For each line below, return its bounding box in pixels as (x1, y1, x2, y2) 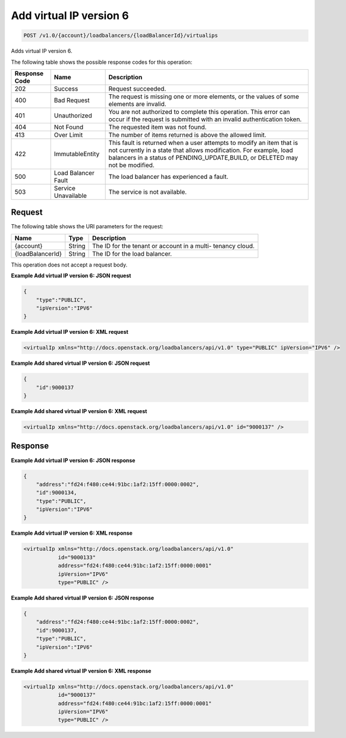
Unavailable (54, 191, 87, 200)
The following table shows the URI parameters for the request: (11, 223, 163, 230)
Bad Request (54, 96, 90, 104)
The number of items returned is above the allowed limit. (108, 131, 267, 139)
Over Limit (54, 131, 83, 139)
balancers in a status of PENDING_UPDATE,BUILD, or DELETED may (108, 153, 298, 162)
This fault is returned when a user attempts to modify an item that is (108, 138, 298, 147)
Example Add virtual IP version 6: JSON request (11, 272, 131, 280)
